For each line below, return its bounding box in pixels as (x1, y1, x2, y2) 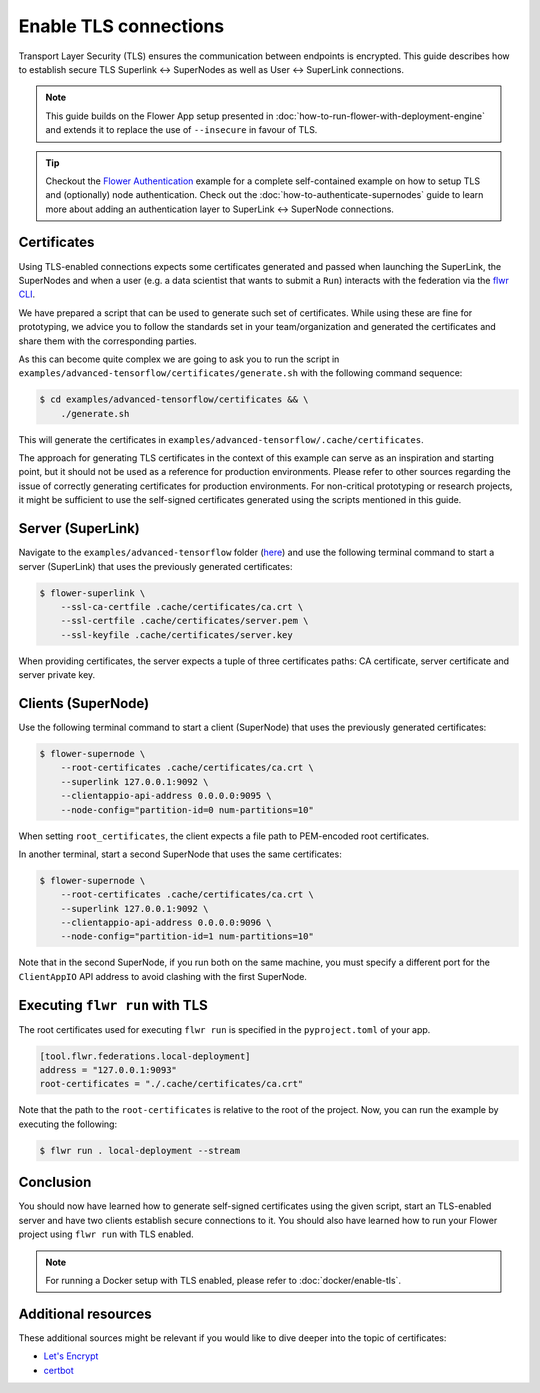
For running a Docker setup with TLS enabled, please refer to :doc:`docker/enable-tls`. (45, 1274, 402, 1286)
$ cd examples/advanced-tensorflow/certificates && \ (39, 394, 309, 405)
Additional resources (18, 1305, 152, 1322)
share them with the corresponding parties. (18, 335, 197, 347)
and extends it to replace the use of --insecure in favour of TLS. (45, 124, 318, 136)
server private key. (18, 669, 96, 681)
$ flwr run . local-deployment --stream (39, 1145, 240, 1156)
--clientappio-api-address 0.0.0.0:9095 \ (60, 790, 272, 802)
